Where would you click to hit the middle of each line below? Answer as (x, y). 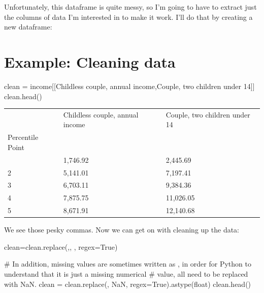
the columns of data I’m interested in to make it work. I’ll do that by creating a (128, 17)
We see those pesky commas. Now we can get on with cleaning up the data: (122, 230)
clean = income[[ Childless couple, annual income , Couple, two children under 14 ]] (129, 86)
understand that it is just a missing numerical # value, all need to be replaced (126, 273)
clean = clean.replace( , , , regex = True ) (61, 246)
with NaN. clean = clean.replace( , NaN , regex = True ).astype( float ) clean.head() (128, 284)
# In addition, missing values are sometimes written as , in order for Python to (128, 264)
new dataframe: (28, 27)
